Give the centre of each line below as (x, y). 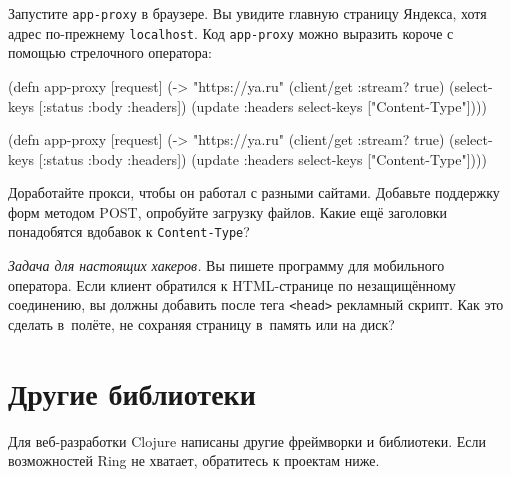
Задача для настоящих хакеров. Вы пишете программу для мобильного (226, 265)
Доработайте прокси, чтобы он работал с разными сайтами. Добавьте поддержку (254, 192)
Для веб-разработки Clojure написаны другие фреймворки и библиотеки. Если (247, 440)
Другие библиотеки (132, 392)
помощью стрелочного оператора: (110, 52)
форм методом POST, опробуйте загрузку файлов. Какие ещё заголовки (228, 211)
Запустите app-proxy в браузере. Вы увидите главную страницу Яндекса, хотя (247, 13)
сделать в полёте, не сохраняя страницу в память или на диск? (201, 323)
